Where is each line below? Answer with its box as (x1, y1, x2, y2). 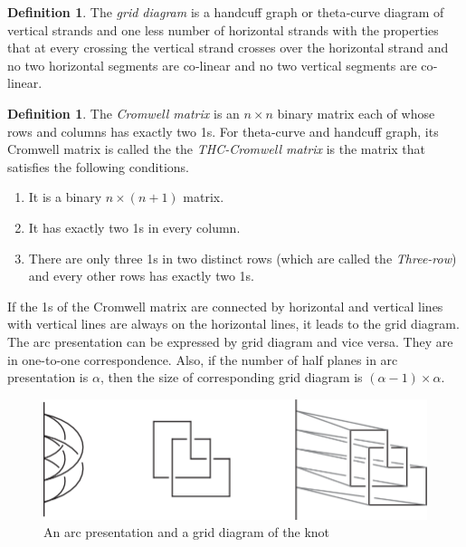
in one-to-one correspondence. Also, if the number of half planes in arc (7, 350, 398, 369)
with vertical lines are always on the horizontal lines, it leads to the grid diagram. (7, 314, 460, 333)
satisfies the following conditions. (7, 157, 189, 176)
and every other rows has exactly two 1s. (28, 266, 254, 285)
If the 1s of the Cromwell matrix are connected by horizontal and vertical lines (7, 296, 443, 315)
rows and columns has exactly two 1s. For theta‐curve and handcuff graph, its (7, 121, 439, 140)
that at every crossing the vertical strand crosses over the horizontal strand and (7, 38, 449, 57)
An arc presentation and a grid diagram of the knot (43, 523, 330, 542)
